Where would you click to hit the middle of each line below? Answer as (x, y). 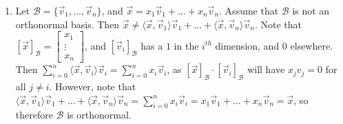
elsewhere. (312, 45)
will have (266, 69)
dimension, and (247, 45)
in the (186, 45)
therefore (34, 115)
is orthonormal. (99, 115)
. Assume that (249, 10)
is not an (311, 10)
